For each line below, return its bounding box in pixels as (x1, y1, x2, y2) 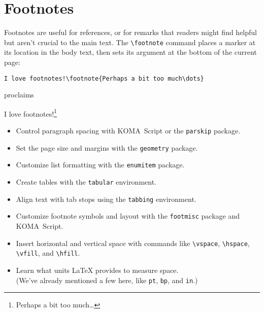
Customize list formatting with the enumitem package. (16, 159, 185, 170)
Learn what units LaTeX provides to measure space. (16, 264, 179, 275)
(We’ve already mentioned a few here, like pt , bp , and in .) (16, 274, 198, 285)
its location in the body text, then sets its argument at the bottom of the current (4, 47, 257, 57)
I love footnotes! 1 (4, 107, 57, 119)
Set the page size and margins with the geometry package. (16, 142, 198, 153)
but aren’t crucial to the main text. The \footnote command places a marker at (4, 37, 256, 47)
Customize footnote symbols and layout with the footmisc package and (16, 211, 240, 221)
